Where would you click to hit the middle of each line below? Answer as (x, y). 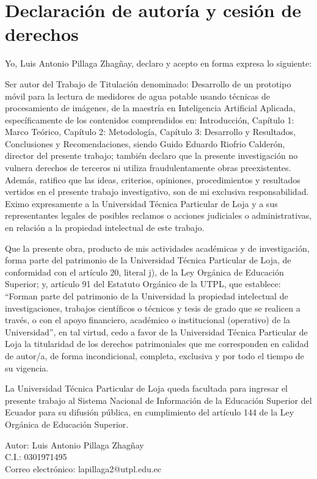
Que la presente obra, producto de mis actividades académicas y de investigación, (157, 248)
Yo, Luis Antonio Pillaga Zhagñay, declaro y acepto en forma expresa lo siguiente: (158, 63)
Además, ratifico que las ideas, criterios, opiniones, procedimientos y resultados (153, 179)
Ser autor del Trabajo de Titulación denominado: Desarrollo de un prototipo (148, 83)
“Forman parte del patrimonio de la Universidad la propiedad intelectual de (147, 296)
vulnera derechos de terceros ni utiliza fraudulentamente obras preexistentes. (148, 168)
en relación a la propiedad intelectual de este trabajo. (105, 228)
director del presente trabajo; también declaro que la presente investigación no (151, 155)
